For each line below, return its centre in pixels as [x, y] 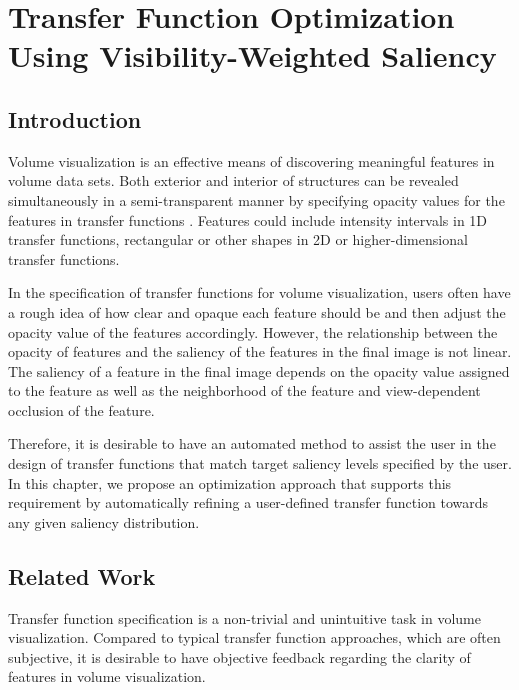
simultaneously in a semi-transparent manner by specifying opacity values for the [256, 199]
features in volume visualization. [107, 676]
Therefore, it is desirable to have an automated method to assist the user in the [252, 443]
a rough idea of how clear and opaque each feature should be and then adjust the [257, 311]
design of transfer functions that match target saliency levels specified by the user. [260, 463]
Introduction [75, 118]
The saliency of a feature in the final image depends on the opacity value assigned [259, 370]
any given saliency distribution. [104, 521]
